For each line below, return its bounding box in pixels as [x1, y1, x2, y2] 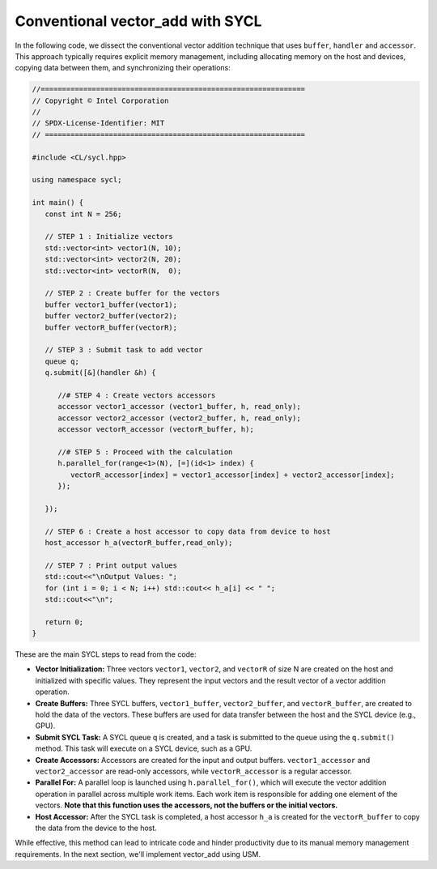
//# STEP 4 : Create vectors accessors [57, 390, 216, 400]
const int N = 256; [45, 209, 122, 219]
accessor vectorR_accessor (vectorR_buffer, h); [57, 425, 254, 434]
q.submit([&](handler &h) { [45, 368, 157, 377]
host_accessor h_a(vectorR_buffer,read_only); [45, 538, 233, 547]
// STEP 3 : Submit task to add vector [45, 345, 203, 355]
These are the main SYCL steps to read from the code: [15, 650, 197, 659]
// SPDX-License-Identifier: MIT [32, 118, 165, 128]
